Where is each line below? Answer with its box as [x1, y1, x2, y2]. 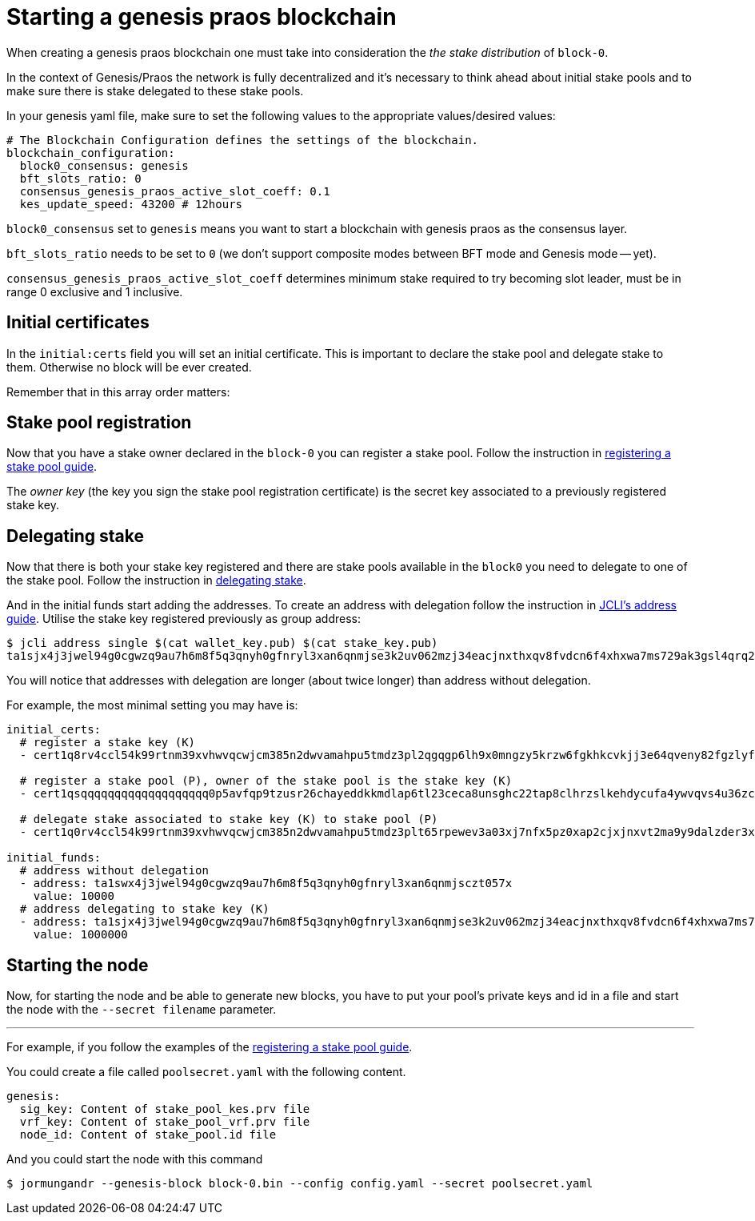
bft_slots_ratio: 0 [19, 171, 142, 185]
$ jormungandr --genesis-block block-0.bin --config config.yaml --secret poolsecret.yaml [6, 1177, 593, 1191]
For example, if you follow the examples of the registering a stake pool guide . [6, 1040, 413, 1054]
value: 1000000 [33, 928, 128, 942]
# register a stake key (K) [19, 736, 196, 749]
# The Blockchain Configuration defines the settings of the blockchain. [6, 133, 479, 147]
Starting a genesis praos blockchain [6, 3, 397, 30]
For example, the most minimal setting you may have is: [6, 698, 298, 713]
